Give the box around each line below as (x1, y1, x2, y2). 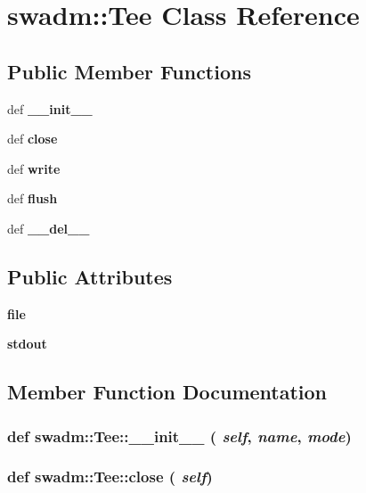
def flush (7, 189, 58, 208)
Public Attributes (7, 262, 173, 290)
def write (7, 159, 61, 177)
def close (7, 129, 58, 148)
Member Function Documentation (7, 378, 328, 406)
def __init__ (7, 99, 93, 118)
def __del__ (7, 218, 90, 237)
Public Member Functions (7, 57, 251, 85)
